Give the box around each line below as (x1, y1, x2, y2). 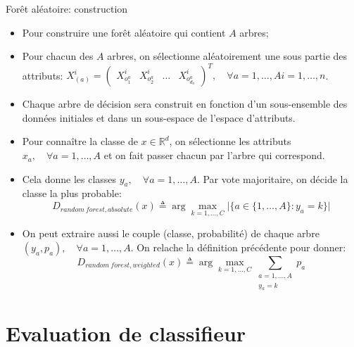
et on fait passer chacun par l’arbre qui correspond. (103, 148, 325, 163)
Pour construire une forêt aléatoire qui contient (22, 25, 226, 39)
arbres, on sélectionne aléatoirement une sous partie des (107, 49, 348, 63)
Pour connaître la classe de (22, 134, 138, 149)
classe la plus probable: (22, 186, 122, 201)
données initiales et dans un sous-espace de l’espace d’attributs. (22, 110, 296, 125)
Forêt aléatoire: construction (6, 1, 128, 15)
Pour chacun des (22, 49, 94, 63)
